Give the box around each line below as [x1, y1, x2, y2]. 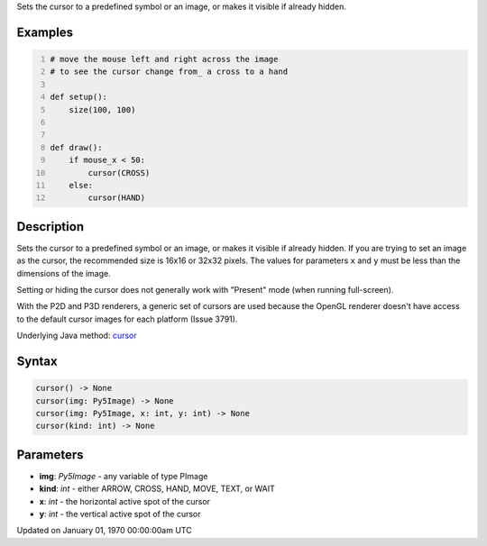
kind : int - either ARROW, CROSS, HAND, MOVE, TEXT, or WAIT [39, 483, 275, 495]
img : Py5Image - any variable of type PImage [39, 470, 208, 481]
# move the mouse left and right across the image [50, 54, 279, 64]
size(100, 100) [69, 105, 136, 114]
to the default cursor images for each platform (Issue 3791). [16, 314, 238, 324]
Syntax [16, 353, 58, 369]
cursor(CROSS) [87, 168, 151, 177]
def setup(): [50, 92, 108, 103]
